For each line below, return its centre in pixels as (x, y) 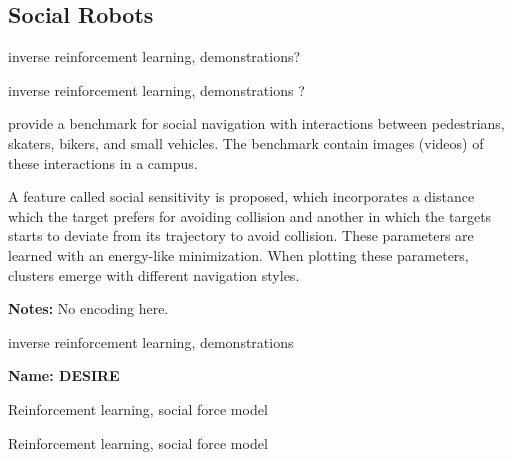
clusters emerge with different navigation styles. (154, 274)
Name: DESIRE (64, 375)
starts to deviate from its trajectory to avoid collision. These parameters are (241, 235)
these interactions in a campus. (103, 162)
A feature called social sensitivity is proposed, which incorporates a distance (241, 196)
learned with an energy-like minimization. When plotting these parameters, (238, 254)
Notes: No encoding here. (88, 308)
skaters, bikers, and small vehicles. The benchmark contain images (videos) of (246, 142)
